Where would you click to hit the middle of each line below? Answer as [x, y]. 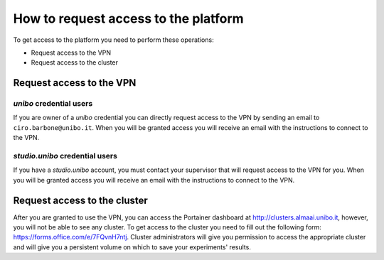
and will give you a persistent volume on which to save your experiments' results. [132, 247]
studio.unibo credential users [65, 156]
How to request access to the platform [129, 18]
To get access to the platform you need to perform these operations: [113, 40]
